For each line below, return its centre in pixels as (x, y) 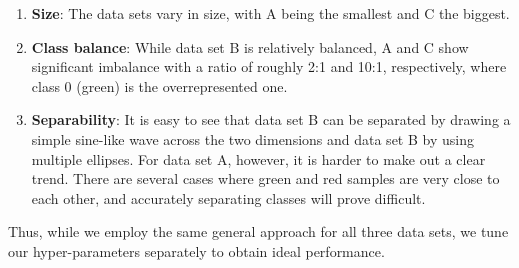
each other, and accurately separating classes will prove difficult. (228, 197)
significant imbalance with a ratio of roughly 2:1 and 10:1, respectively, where (269, 66)
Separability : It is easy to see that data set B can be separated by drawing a (271, 119)
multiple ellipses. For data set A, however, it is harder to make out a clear (258, 158)
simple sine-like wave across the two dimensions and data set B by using (252, 138)
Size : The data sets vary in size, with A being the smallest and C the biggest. (270, 13)
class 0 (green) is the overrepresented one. (159, 85)
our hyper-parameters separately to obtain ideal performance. (196, 250)
